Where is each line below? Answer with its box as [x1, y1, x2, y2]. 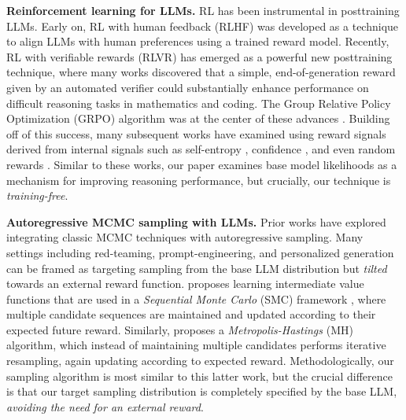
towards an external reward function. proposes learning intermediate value [6, 275, 364, 292]
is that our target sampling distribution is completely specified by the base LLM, [6, 383, 397, 400]
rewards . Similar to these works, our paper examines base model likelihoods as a [6, 156, 397, 172]
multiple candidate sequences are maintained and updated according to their [6, 306, 376, 322]
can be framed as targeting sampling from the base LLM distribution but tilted [6, 260, 387, 276]
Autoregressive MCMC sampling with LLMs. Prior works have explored [6, 213, 386, 230]
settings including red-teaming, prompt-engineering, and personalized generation [6, 244, 394, 260]
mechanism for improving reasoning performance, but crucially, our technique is [6, 171, 391, 188]
